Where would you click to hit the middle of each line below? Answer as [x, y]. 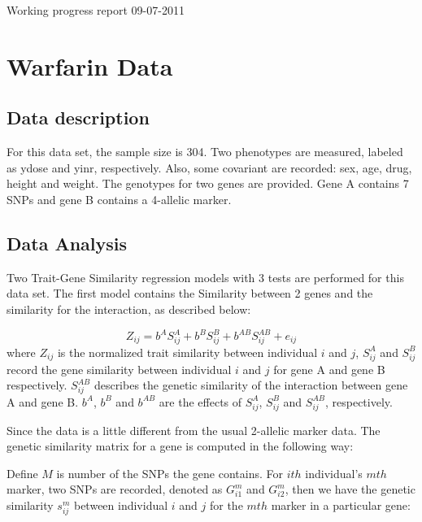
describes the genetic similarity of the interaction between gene [251, 385]
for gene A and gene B [329, 369]
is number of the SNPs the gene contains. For [170, 473]
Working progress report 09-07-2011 [96, 10]
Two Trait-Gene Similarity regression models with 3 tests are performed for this [205, 277]
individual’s [334, 473]
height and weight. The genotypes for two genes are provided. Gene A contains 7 [208, 183]
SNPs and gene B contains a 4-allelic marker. [119, 199]
